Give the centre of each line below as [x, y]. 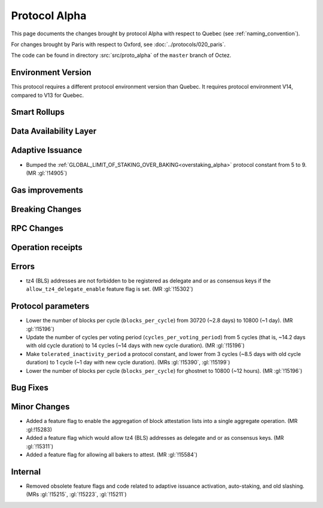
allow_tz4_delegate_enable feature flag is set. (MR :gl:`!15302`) [110, 289]
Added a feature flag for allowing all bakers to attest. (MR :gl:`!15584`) [112, 455]
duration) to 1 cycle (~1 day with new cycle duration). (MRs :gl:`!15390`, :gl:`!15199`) [128, 363]
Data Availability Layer [54, 131]
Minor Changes [40, 407]
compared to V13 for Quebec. [47, 95]
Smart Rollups [38, 112]
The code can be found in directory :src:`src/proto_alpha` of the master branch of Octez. [121, 55]
